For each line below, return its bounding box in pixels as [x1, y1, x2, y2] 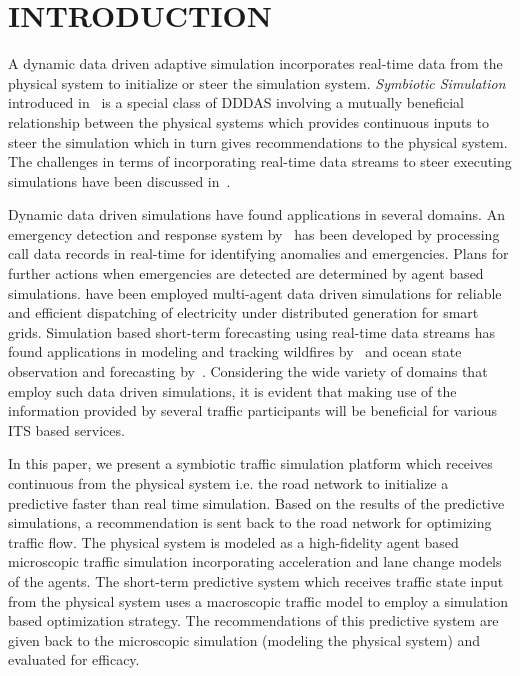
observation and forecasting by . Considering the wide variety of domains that [8, 361, 488, 382]
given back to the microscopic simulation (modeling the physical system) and [8, 629, 481, 650]
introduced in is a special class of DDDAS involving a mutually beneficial [8, 92, 464, 113]
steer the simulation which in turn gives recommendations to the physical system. [8, 131, 508, 152]
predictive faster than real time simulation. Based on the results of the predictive [8, 492, 505, 513]
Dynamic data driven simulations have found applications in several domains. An [8, 204, 505, 225]
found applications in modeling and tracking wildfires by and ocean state [8, 341, 462, 362]
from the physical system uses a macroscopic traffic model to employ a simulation [8, 590, 508, 611]
